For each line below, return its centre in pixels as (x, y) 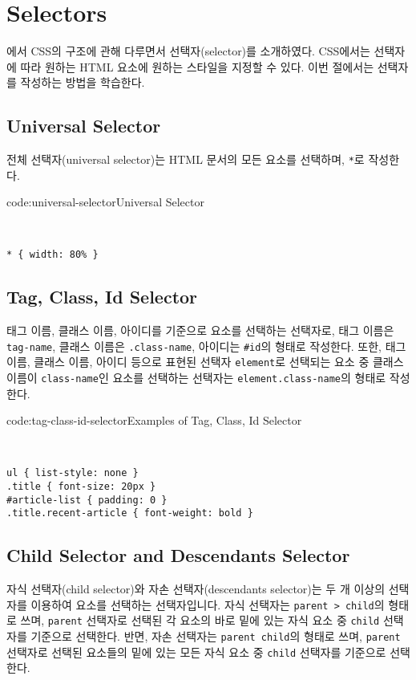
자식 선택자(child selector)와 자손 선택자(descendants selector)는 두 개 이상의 (196, 589)
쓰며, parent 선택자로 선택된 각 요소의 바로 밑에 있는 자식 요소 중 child (200, 620)
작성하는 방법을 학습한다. (83, 82)
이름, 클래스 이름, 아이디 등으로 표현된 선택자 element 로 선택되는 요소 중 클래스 (205, 362)
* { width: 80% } (53, 255)
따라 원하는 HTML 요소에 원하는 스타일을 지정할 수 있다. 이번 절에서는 (197, 66)
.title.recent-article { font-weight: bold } (130, 513)
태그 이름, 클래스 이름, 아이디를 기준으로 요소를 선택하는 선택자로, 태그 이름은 (200, 330)
